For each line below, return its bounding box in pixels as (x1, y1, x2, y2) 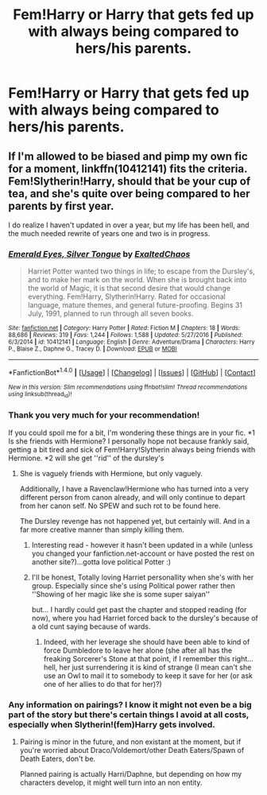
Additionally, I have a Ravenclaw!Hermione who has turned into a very (19, 483, 249, 494)
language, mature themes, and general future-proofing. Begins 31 (27, 301, 242, 310)
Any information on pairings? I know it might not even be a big (8, 699, 252, 710)
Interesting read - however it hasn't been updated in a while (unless (31, 540, 253, 549)
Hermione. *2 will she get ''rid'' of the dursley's (8, 453, 164, 463)
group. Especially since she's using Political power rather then (31, 580, 236, 590)
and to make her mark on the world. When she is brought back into (27, 275, 247, 285)
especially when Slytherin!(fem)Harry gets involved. (8, 719, 216, 730)
